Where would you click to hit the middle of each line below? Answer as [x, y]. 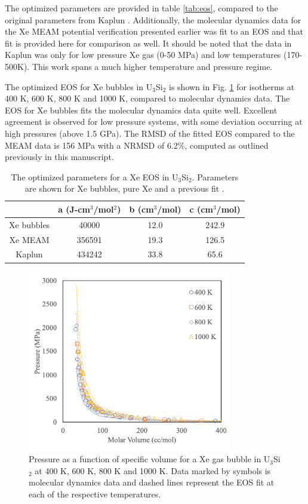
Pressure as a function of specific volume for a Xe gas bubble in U [150, 459]
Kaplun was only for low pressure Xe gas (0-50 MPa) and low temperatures [143, 55]
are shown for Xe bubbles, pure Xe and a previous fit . [125, 188]
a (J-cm [74, 209]
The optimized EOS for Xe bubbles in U [79, 86]
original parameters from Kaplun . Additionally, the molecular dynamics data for [153, 19]
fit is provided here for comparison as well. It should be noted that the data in [148, 43]
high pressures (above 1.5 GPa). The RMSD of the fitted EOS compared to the [150, 133]
